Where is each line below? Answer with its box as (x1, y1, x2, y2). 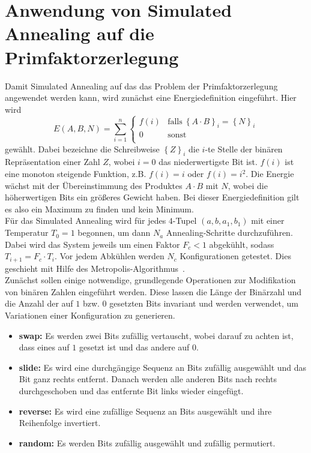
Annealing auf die (5, 21, 154, 46)
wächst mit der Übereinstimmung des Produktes (5, 179, 183, 191)
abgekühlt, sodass (209, 238, 274, 250)
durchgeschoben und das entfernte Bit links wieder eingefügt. (19, 385, 244, 397)
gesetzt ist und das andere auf (79, 341, 190, 353)
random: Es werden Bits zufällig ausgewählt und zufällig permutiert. (19, 436, 276, 449)
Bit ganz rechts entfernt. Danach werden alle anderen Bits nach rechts (19, 373, 277, 385)
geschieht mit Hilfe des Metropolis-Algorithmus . (5, 262, 185, 274)
